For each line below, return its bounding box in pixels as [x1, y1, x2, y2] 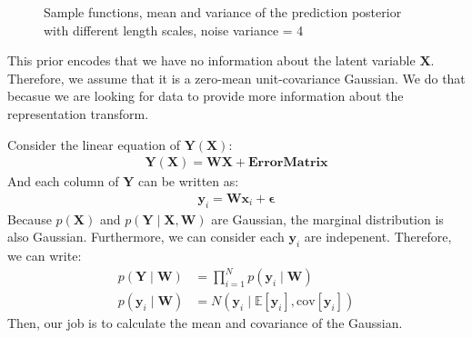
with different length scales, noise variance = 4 [44, 20, 304, 39]
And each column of [7, 172, 119, 191]
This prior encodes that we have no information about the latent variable [7, 51, 416, 70]
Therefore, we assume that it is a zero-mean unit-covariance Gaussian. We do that [7, 68, 466, 87]
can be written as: [138, 172, 239, 191]
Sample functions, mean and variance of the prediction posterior [44, 3, 402, 21]
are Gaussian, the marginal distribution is [211, 209, 444, 228]
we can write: [7, 246, 82, 264]
